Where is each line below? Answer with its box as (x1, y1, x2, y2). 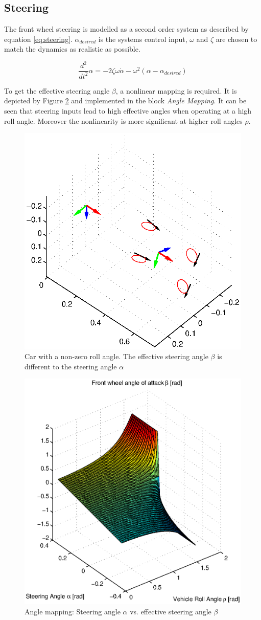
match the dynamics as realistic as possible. (4, 43, 140, 54)
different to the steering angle (25, 361, 117, 371)
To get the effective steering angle (4, 85, 110, 96)
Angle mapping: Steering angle (25, 606, 121, 616)
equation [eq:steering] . (4, 33, 73, 44)
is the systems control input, (98, 33, 187, 44)
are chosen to (216, 33, 257, 44)
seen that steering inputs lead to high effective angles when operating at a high (4, 105, 252, 116)
